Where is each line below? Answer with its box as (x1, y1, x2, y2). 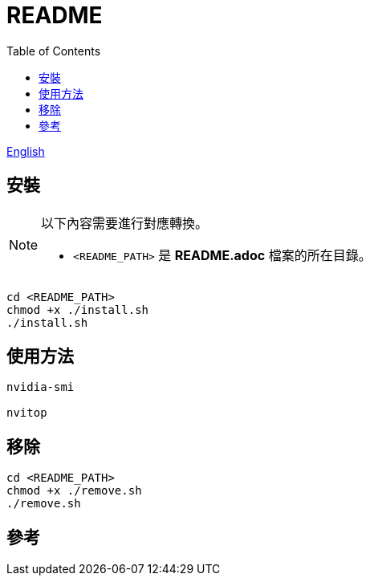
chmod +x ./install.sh (6, 303, 149, 316)
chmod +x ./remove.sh (6, 484, 142, 498)
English (6, 144, 45, 158)
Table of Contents (6, 43, 101, 58)
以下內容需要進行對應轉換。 (41, 214, 209, 231)
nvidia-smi (6, 381, 75, 394)
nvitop (6, 406, 47, 420)
